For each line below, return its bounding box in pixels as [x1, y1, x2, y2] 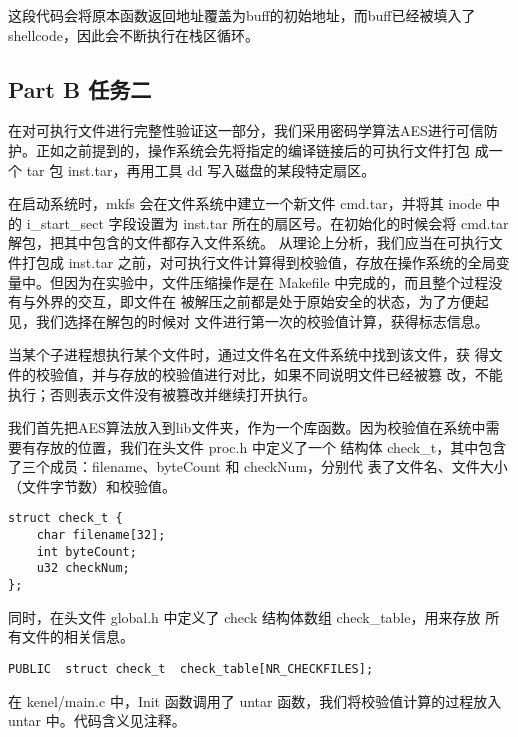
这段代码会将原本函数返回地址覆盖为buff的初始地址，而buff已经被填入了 [8, 5, 476, 25]
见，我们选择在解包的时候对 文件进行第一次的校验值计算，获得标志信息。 [8, 310, 489, 331]
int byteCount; [36, 544, 137, 559]
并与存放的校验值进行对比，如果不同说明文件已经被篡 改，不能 [91, 363, 503, 384]
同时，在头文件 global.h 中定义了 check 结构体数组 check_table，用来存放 [8, 606, 481, 627]
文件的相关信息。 [21, 626, 134, 647]
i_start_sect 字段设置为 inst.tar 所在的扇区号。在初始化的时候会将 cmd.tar [26, 212, 509, 233]
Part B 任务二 [8, 73, 152, 104]
